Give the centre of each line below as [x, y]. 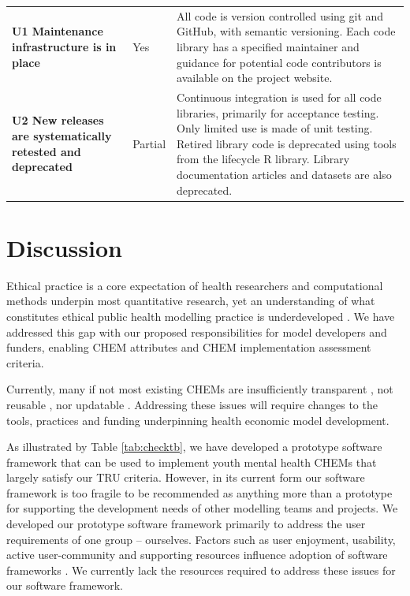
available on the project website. [255, 78]
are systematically [62, 135]
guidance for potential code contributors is [279, 62]
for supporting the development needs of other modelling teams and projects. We [202, 508]
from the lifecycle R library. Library [263, 159]
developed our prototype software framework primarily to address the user [186, 524]
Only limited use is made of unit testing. [275, 128]
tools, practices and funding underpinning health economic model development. [198, 420]
